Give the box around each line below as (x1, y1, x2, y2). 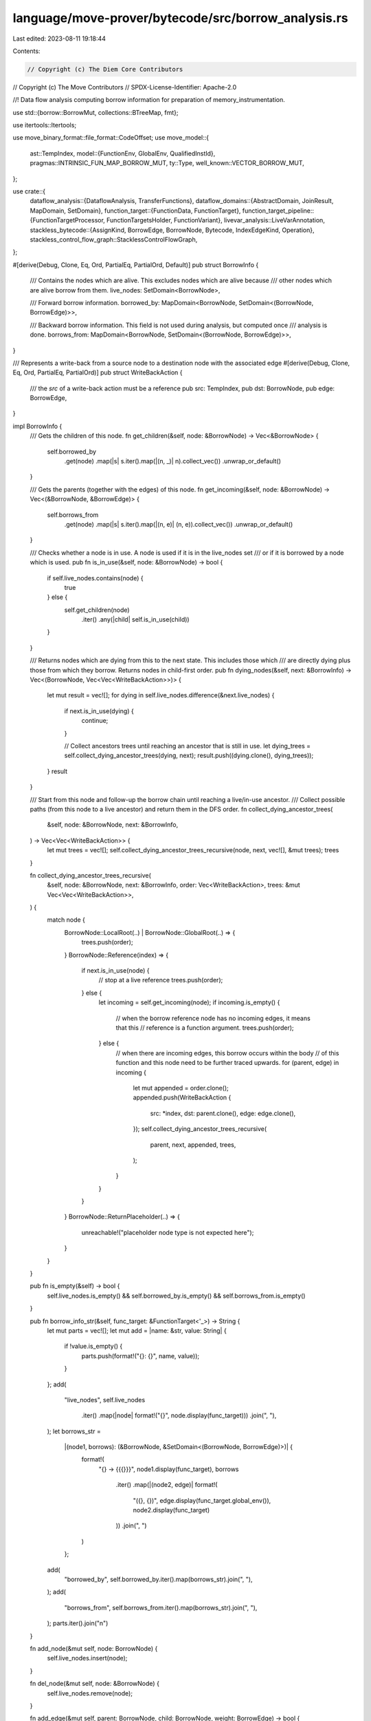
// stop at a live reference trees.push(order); (98, 976, 223, 984)
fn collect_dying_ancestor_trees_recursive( (30, 871, 151, 879)
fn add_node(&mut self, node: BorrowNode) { (30, 1644, 158, 1652)
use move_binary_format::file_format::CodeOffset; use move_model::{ (12, 134, 210, 142)
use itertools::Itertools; (12, 121, 77, 129)
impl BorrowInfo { (12, 422, 63, 430)
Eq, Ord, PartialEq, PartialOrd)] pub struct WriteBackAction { (12, 368, 183, 377)
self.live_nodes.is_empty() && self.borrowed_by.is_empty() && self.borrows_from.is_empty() (47, 1291, 306, 1300)
